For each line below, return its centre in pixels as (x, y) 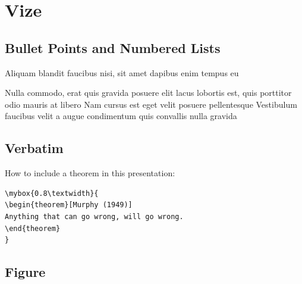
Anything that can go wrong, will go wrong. (94, 216)
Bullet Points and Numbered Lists (113, 47)
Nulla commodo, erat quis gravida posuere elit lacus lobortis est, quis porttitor (148, 93)
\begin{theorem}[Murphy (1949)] (69, 205)
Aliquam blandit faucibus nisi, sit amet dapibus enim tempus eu (122, 72)
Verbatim (34, 148)
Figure (25, 272)
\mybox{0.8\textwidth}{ (52, 193)
